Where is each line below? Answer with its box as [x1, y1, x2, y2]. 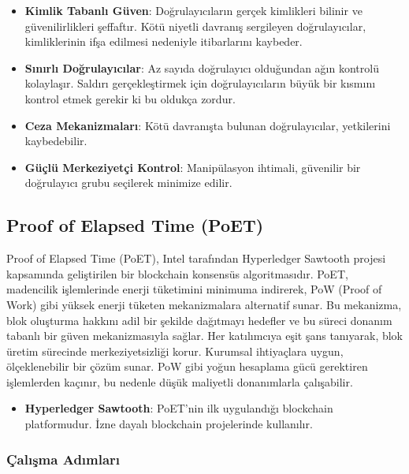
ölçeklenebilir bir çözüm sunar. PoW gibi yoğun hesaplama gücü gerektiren [6, 358, 368, 375]
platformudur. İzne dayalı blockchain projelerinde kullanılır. [24, 416, 313, 432]
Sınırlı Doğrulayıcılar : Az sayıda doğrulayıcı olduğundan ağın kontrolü [24, 59, 379, 76]
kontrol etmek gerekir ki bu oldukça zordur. [24, 90, 236, 106]
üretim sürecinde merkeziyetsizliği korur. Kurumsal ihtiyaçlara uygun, [6, 342, 344, 359]
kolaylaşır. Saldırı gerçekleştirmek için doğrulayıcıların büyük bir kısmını [24, 75, 376, 91]
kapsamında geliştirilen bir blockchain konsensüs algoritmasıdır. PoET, [6, 265, 348, 282]
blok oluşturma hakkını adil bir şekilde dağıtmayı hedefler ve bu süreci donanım [6, 312, 392, 328]
